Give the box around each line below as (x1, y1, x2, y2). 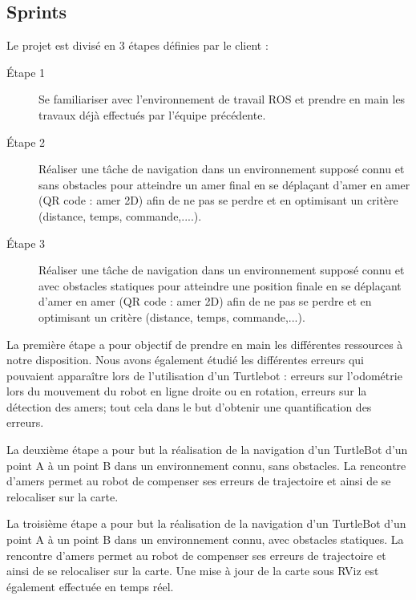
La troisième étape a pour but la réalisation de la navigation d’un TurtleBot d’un (6, 515, 406, 532)
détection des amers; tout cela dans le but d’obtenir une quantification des (6, 398, 372, 415)
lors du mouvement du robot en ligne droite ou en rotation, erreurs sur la (6, 383, 367, 399)
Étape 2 (6, 133, 46, 150)
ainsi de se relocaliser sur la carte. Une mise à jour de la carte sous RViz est (6, 562, 379, 579)
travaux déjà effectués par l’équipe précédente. (38, 106, 266, 123)
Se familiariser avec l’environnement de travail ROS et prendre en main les (38, 91, 406, 107)
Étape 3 (6, 234, 46, 251)
